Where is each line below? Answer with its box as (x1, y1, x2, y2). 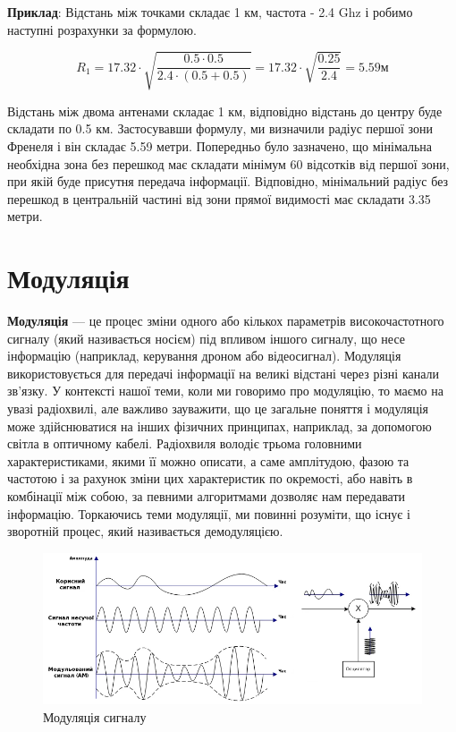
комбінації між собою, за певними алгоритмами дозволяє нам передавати (7, 486, 406, 505)
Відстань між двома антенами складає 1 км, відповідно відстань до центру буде (7, 101, 443, 120)
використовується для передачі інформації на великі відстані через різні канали (7, 363, 439, 382)
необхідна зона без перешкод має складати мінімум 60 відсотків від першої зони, (7, 154, 450, 173)
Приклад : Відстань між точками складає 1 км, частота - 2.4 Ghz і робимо (7, 3, 413, 21)
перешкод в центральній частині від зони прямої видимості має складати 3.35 (7, 189, 431, 208)
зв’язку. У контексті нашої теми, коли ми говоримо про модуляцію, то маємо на (7, 381, 443, 400)
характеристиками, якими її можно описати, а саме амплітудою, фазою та (7, 451, 410, 470)
